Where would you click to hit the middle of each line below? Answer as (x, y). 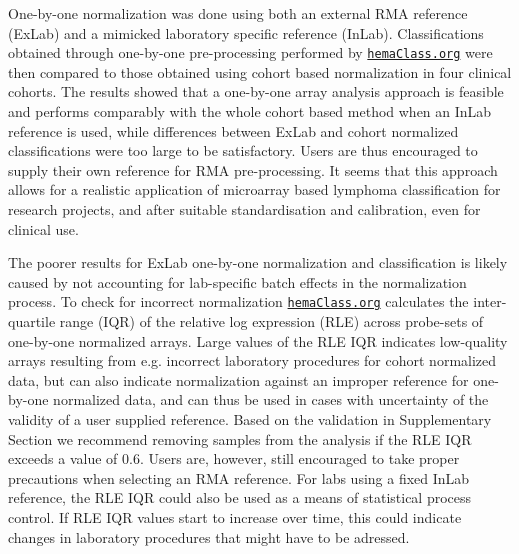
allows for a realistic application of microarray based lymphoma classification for (254, 189)
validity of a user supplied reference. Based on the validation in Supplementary (250, 419)
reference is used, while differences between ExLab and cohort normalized (233, 130)
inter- (490, 301)
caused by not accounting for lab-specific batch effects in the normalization (237, 281)
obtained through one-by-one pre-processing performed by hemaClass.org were (250, 52)
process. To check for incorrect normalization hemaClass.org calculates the (238, 301)
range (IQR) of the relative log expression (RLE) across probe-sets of (271, 321)
